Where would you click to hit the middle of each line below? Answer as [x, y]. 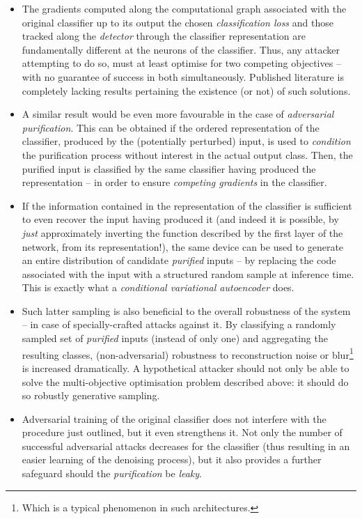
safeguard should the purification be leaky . [112, 473]
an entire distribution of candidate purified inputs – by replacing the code [179, 260]
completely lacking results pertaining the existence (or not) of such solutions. [186, 90]
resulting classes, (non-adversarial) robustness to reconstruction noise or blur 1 [188, 353]
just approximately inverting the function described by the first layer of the [182, 232]
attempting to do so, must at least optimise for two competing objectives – [181, 63]
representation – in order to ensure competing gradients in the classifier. [174, 182]
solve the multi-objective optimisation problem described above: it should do [185, 381]
